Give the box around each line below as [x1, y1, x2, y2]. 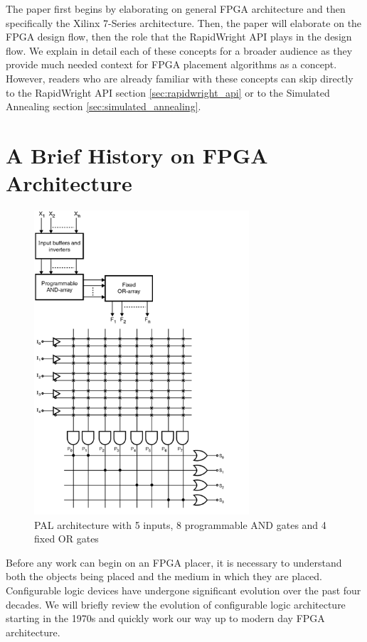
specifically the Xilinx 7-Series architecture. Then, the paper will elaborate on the [6, 15, 362, 30]
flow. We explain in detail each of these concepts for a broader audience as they [6, 43, 353, 58]
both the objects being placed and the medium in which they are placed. [6, 569, 323, 584]
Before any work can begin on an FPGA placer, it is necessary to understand [6, 555, 342, 569]
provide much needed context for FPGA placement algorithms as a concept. [6, 57, 337, 72]
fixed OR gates [34, 531, 99, 546]
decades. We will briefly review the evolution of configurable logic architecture [6, 596, 346, 611]
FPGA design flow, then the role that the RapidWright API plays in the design [6, 29, 352, 44]
